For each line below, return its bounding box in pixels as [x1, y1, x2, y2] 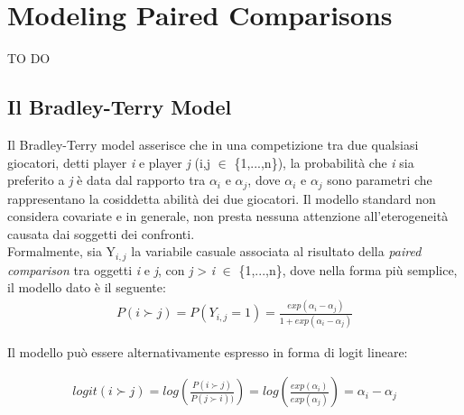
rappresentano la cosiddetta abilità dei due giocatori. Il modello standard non [7, 189, 436, 207]
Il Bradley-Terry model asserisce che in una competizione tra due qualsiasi [7, 134, 419, 153]
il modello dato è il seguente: [7, 278, 166, 297]
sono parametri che [327, 171, 432, 189]
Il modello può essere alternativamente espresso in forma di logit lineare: [7, 342, 408, 361]
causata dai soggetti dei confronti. [7, 224, 195, 243]
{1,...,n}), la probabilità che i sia [234, 152, 414, 171]
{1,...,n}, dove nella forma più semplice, [238, 260, 458, 279]
